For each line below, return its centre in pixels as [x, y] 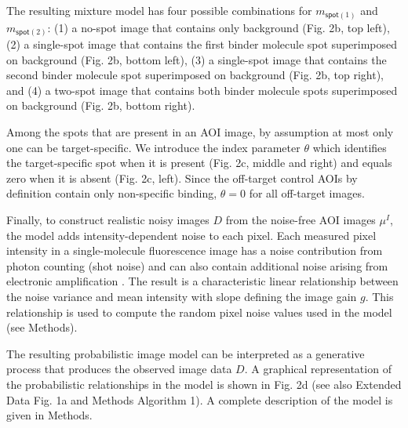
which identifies [350, 147]
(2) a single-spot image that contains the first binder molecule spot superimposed [202, 44]
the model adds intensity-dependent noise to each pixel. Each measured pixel [191, 235]
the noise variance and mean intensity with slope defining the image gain [182, 296]
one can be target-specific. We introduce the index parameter [153, 147]
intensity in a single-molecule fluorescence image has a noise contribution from [195, 250]
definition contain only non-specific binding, [112, 193]
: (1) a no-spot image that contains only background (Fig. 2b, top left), [219, 27]
